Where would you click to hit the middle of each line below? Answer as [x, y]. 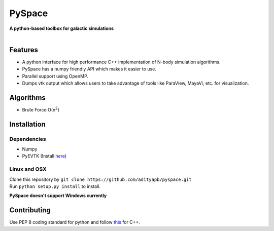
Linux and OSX [28, 169]
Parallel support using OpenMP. [55, 76]
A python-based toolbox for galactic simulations [62, 28]
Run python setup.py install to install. [55, 186]
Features [24, 50]
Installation [27, 124]
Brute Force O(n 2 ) [41, 109]
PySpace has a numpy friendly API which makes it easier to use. [89, 69]
